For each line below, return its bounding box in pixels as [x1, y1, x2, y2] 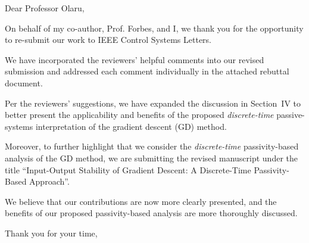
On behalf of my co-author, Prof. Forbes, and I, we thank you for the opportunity [5, 21, 304, 34]
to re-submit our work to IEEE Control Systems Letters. [5, 33, 211, 46]
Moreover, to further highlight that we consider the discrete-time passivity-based [5, 140, 299, 152]
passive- [276, 108, 305, 121]
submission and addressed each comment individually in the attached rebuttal [5, 65, 289, 77]
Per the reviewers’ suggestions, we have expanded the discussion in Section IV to [5, 96, 301, 109]
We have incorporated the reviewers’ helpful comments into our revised [5, 53, 264, 66]
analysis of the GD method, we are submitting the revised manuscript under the [5, 151, 298, 164]
